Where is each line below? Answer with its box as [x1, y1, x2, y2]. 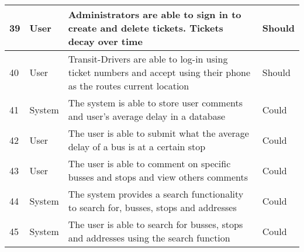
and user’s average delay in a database [68, 109, 226, 123]
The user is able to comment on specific [68, 157, 231, 170]
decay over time [68, 34, 143, 48]
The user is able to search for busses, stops [68, 218, 243, 231]
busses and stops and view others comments [68, 170, 248, 184]
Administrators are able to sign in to [68, 8, 241, 21]
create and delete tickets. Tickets [68, 21, 223, 34]
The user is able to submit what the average [68, 126, 249, 140]
